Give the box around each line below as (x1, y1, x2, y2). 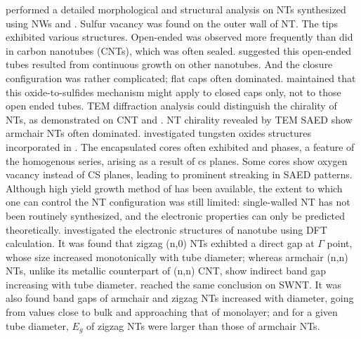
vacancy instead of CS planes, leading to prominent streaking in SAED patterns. (6, 167, 353, 182)
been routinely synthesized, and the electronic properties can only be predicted (6, 208, 346, 222)
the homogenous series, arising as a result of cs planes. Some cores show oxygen (6, 153, 348, 168)
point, (327, 236, 353, 251)
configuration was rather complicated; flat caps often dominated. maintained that (6, 70, 356, 85)
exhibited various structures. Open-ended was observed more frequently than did (6, 29, 353, 44)
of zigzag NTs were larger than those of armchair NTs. (86, 318, 320, 333)
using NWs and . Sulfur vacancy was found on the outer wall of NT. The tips (6, 15, 338, 30)
